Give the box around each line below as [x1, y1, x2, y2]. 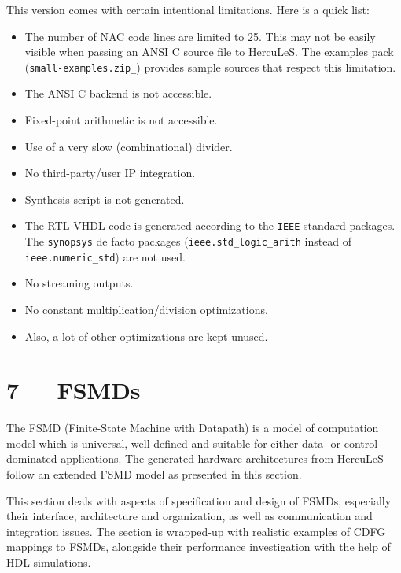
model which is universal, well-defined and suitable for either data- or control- [6, 434, 381, 451]
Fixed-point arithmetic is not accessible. [24, 112, 218, 128]
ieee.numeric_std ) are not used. [24, 248, 186, 264]
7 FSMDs [6, 374, 141, 406]
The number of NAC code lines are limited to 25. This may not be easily [24, 28, 376, 44]
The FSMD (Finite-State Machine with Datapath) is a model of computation [6, 420, 379, 436]
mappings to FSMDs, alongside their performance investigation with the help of [6, 538, 391, 555]
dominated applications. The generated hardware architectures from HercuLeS [6, 450, 384, 467]
